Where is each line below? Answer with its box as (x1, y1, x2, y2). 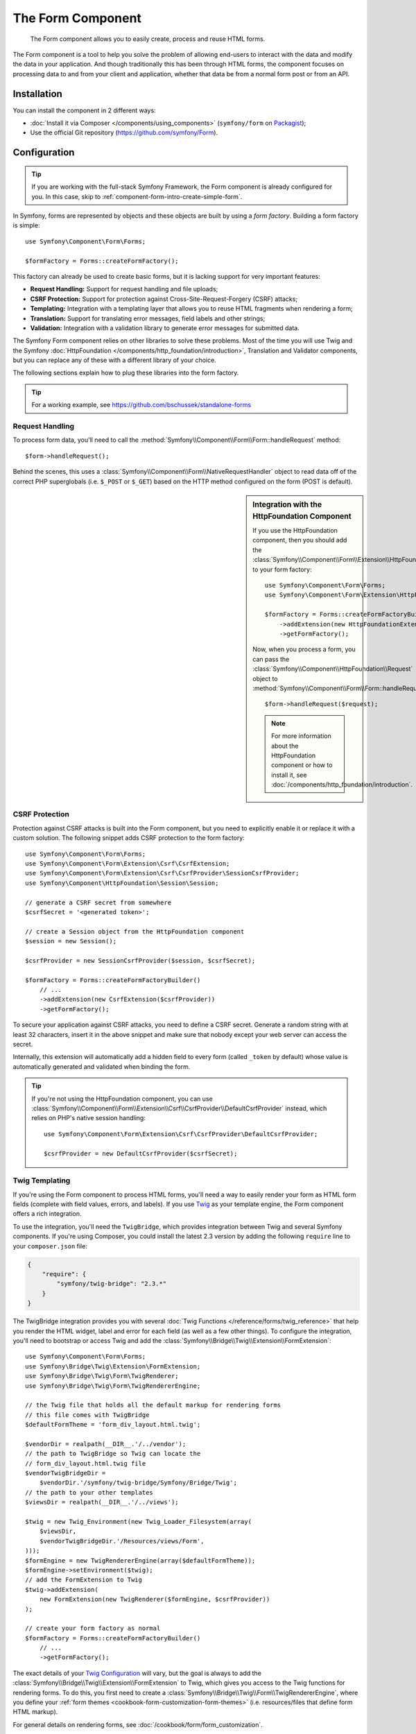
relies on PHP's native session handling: (31, 1114, 146, 1122)
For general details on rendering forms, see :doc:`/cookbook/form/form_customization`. (12, 1720, 263, 1728)
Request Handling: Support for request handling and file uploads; (30, 285, 218, 293)
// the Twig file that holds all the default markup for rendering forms (25, 1401, 281, 1409)
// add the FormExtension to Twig (25, 1576, 142, 1584)
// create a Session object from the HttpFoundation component (25, 927, 245, 936)
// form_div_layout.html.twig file (25, 1459, 146, 1467)
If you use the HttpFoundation (252, 526, 338, 535)
